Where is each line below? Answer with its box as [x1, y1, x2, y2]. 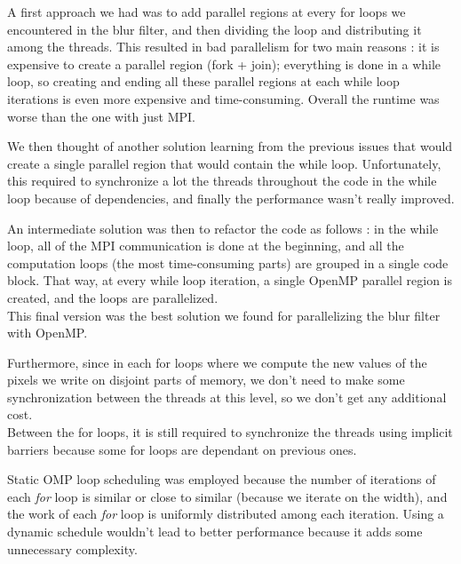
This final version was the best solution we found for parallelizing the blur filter [7, 306, 441, 324]
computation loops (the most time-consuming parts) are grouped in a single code [7, 253, 449, 272]
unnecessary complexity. [7, 539, 138, 558]
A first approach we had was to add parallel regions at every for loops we [7, 3, 406, 20]
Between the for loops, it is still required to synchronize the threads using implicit [7, 423, 453, 441]
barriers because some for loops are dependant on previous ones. [7, 440, 357, 458]
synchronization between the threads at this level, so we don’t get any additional [7, 387, 447, 406]
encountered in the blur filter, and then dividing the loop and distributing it [7, 20, 422, 38]
